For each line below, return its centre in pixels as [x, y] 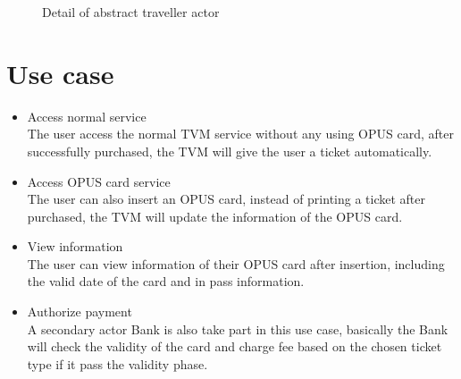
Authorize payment [80, 312]
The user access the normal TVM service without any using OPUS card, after [240, 134]
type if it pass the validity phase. [117, 363]
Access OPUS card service [99, 181]
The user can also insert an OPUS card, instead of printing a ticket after [226, 199]
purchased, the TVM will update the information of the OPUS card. [215, 216]
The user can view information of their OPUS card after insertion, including [236, 263]
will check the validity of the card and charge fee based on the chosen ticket [235, 346]
